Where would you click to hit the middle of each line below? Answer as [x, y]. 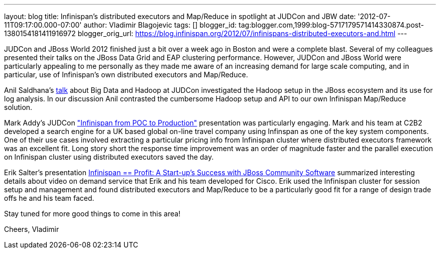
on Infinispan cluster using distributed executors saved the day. [109, 157]
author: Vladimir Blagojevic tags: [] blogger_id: [160, 25]
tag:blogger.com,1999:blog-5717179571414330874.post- [331, 25]
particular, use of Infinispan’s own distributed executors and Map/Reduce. [126, 75]
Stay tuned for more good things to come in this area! [92, 214]
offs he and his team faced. [49, 198]
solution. [18, 107]
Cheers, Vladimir [32, 229]
